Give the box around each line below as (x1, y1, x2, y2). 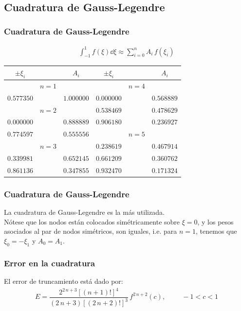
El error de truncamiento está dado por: (4, 276, 123, 286)
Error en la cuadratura (4, 257, 95, 269)
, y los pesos (197, 216, 234, 226)
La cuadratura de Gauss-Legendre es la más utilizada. (4, 207, 165, 217)
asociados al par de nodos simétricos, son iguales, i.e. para (4, 226, 177, 236)
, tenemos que (196, 226, 237, 236)
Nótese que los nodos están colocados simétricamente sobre (4, 216, 180, 226)
